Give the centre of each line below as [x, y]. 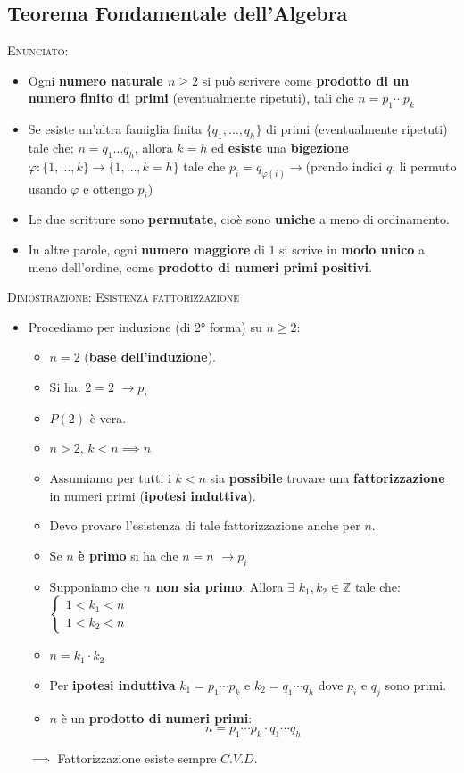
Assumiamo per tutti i [110, 477]
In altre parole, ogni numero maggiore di [146, 249]
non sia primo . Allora [220, 586]
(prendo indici [344, 166]
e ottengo [108, 188]
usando [47, 188]
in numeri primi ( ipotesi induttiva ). [153, 495]
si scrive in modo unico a [352, 249]
